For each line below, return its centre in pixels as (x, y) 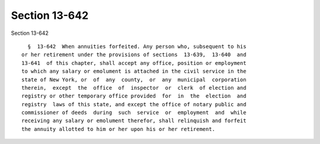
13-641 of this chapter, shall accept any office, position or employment (134, 63)
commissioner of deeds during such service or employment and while (134, 113)
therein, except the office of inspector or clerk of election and (134, 88)
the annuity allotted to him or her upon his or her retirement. (119, 129)
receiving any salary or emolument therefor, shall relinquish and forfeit (134, 121)
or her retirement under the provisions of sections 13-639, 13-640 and (134, 55)
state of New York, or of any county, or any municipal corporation (134, 79)
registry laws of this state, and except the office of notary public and (134, 104)
